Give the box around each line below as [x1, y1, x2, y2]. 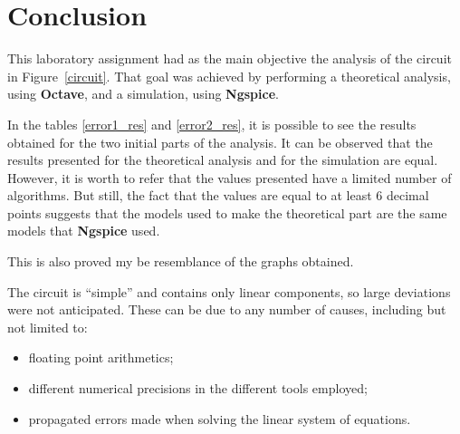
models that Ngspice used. [7, 221, 160, 240]
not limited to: [7, 317, 88, 336]
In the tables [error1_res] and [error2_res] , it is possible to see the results [7, 114, 417, 133]
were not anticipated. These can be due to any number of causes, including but [7, 300, 446, 319]
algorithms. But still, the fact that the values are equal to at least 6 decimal [7, 186, 429, 205]
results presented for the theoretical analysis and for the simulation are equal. [7, 150, 438, 169]
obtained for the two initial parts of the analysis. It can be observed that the [7, 132, 433, 151]
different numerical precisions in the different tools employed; [28, 379, 368, 398]
